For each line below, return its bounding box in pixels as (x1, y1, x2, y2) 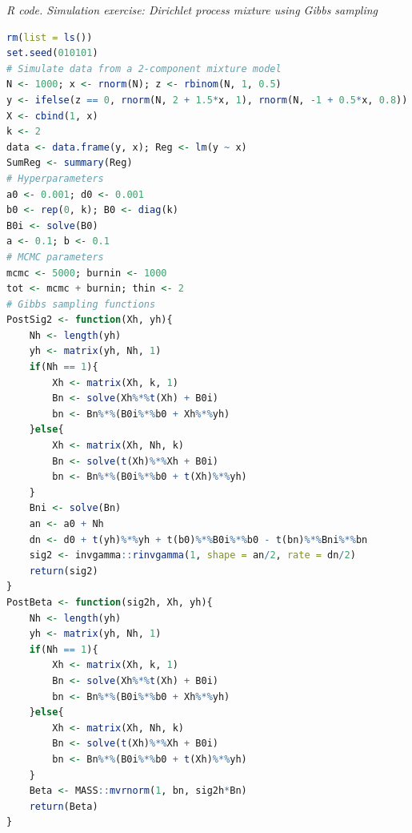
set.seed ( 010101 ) (6, 47, 98, 59)
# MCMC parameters (6, 251, 104, 263)
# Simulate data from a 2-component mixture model (6, 62, 282, 74)
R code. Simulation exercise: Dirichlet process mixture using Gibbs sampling (6, 2, 378, 18)
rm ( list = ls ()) (6, 31, 93, 43)
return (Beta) (29, 800, 98, 812)
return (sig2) (29, 565, 98, 577)
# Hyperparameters (6, 172, 104, 184)
